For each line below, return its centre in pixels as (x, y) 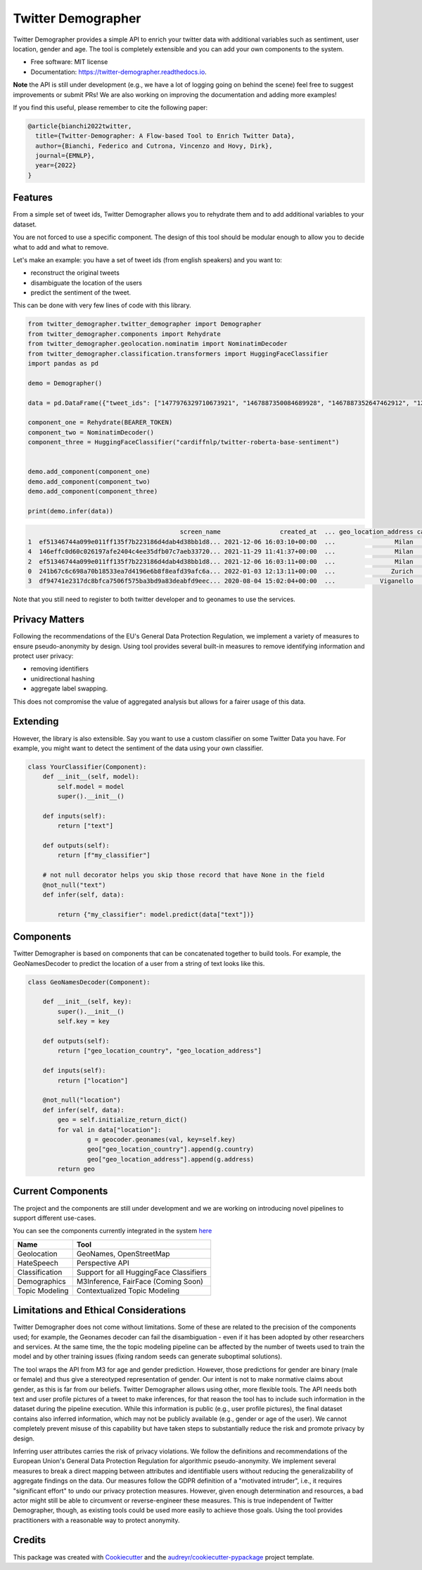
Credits (30, 1540)
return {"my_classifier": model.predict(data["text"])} (156, 914)
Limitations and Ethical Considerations (100, 1310)
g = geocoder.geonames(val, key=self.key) (161, 1139)
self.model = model (91, 786)
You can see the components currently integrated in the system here (113, 1231)
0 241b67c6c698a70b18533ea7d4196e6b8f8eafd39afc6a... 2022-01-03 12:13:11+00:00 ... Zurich (221, 571)
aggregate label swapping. (69, 688)
